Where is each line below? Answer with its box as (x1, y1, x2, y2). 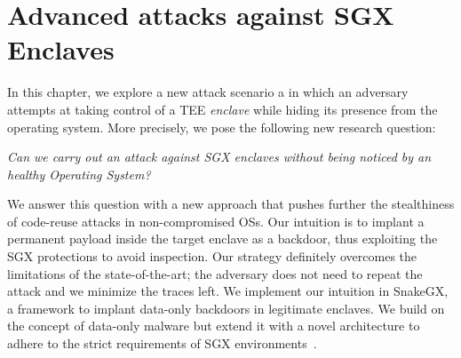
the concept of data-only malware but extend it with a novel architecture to (7, 316, 420, 335)
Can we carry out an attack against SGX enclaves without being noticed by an (7, 147, 432, 166)
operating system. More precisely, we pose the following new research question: (7, 117, 436, 136)
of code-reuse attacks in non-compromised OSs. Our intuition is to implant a (7, 211, 425, 230)
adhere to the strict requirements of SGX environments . (7, 334, 317, 353)
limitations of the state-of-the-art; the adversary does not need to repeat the (7, 264, 423, 282)
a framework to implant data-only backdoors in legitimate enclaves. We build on (7, 298, 445, 317)
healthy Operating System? (7, 164, 151, 183)
